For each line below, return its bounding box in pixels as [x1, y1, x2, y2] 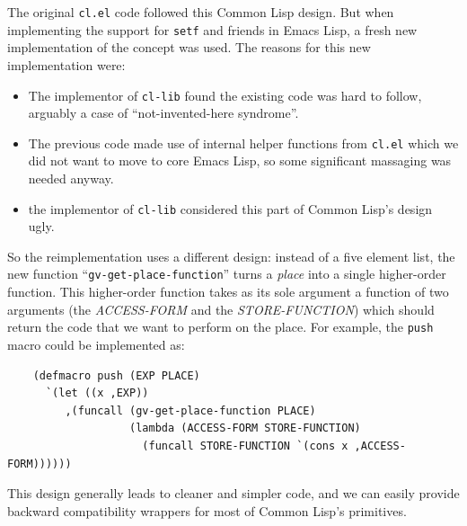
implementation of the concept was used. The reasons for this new [7, 38, 371, 57]
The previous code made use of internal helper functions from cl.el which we [28, 133, 459, 152]
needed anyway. [28, 169, 114, 187]
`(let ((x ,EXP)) [45, 387, 149, 400]
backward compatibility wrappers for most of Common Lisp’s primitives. [7, 501, 407, 520]
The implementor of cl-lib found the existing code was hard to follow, [28, 85, 422, 104]
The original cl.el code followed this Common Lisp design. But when [7, 3, 394, 21]
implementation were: [7, 55, 126, 74]
